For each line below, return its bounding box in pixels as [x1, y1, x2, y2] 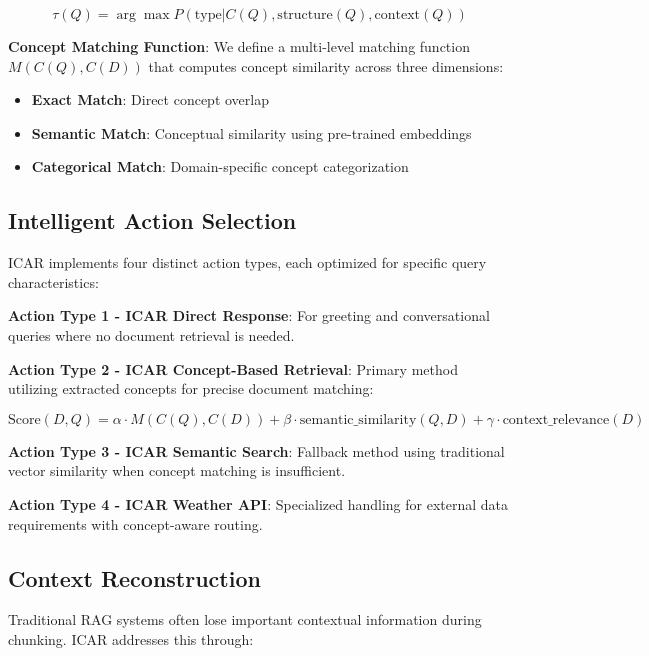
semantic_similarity [299, 412, 417, 427]
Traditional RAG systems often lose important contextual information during [8, 609, 482, 630]
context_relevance [502, 412, 610, 427]
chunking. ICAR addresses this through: [8, 628, 254, 649]
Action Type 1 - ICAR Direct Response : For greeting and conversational [8, 305, 490, 326]
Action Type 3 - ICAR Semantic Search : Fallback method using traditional [8, 440, 505, 461]
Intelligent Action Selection [8, 205, 297, 236]
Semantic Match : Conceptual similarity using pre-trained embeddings [31, 122, 472, 143]
